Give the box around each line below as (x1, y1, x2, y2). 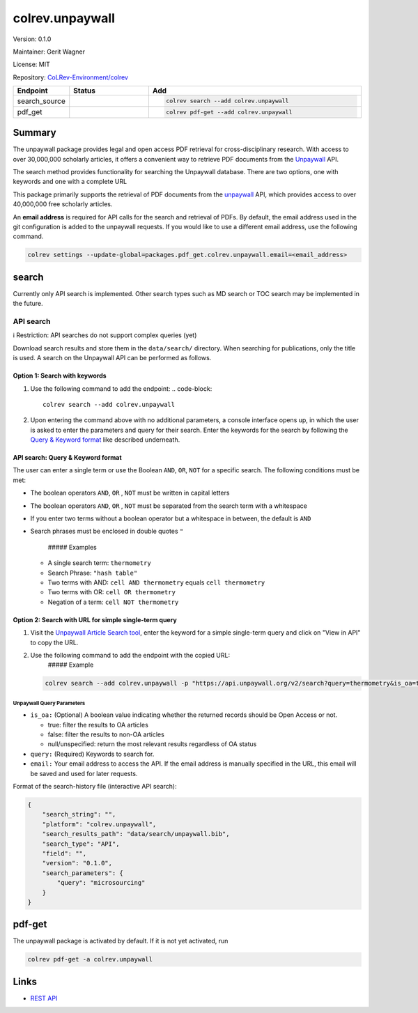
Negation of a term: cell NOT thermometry (47, 598, 179, 606)
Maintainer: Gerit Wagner (13, 47, 85, 56)
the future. (13, 300, 43, 308)
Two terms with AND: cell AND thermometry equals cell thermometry (47, 578, 265, 587)
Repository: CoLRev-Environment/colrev (13, 73, 129, 82)
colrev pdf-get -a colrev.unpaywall (27, 955, 153, 964)
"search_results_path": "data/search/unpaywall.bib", (42, 830, 230, 838)
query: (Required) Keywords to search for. (30, 750, 155, 758)
